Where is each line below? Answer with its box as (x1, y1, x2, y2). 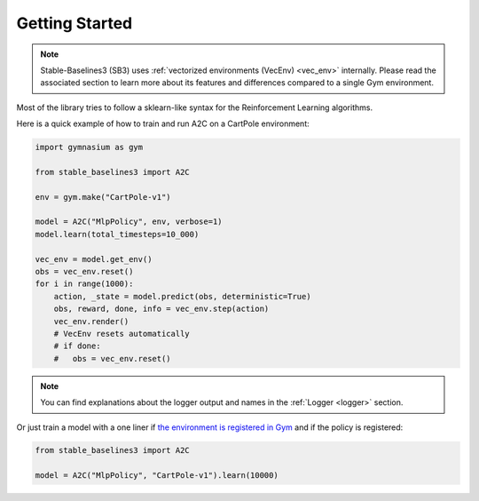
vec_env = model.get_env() (35, 254, 153, 264)
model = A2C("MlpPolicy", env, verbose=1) (35, 217, 223, 227)
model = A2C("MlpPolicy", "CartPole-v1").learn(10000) (35, 471, 279, 481)
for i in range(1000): (35, 279, 134, 289)
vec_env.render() (53, 316, 130, 326)
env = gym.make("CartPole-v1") (35, 192, 172, 202)
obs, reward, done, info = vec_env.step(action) (53, 304, 270, 314)
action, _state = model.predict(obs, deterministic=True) (53, 291, 311, 301)
